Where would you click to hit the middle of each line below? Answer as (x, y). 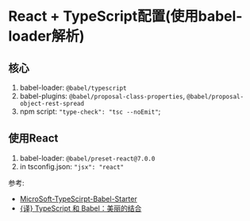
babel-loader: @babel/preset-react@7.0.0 (87, 158)
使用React (33, 139)
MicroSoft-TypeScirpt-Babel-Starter (78, 199)
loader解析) (46, 36)
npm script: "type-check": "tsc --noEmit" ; (90, 111)
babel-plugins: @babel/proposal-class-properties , (102, 96)
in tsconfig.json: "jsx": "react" (72, 166)
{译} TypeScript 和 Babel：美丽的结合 (81, 208)
